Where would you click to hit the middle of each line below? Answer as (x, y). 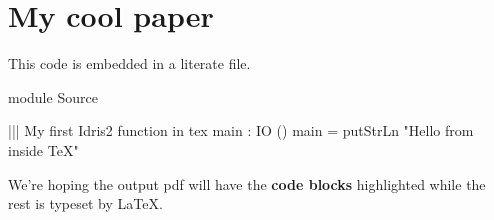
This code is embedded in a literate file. (129, 63)
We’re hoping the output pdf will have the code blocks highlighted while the (247, 183)
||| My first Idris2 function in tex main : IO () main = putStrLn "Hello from (241, 130)
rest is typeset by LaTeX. (85, 203)
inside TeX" (43, 149)
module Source (53, 96)
